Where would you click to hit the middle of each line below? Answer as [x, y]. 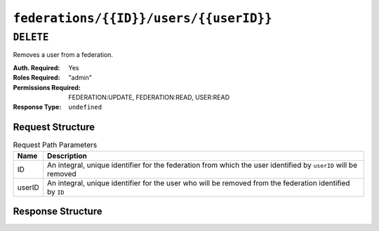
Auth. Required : [36, 67]
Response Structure [58, 212]
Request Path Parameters [55, 145]
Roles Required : [36, 78]
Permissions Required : [47, 87]
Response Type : [37, 107]
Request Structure [54, 127]
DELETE [31, 37]
